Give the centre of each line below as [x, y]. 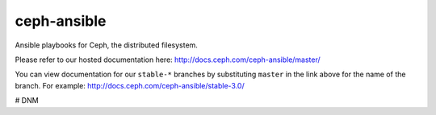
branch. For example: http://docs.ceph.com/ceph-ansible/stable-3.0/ [130, 85]
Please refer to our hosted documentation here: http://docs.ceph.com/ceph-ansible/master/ [168, 60]
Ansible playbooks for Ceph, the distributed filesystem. [106, 45]
